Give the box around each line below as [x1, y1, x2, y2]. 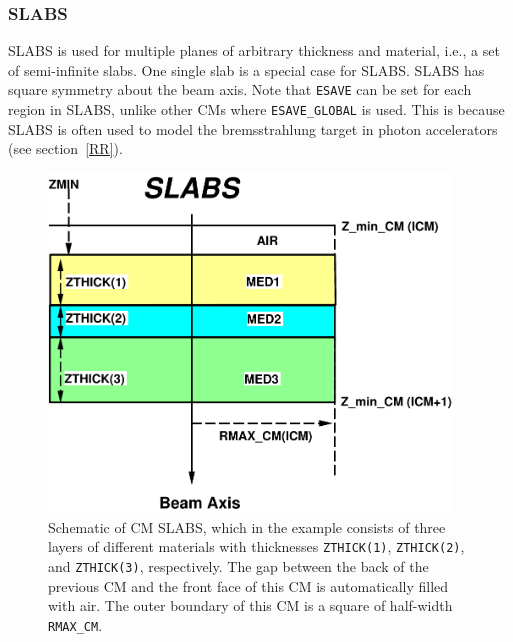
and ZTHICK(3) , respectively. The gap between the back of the [48, 555, 429, 576]
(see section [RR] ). [8, 138, 123, 159]
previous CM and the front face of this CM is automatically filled [48, 575, 449, 596]
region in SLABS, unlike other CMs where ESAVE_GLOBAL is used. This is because [8, 99, 505, 120]
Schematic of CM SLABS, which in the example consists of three [48, 516, 446, 537]
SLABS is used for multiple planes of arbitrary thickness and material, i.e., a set [8, 40, 500, 61]
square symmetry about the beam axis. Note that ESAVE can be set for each [8, 79, 472, 100]
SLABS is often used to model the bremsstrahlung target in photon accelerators [8, 118, 498, 139]
